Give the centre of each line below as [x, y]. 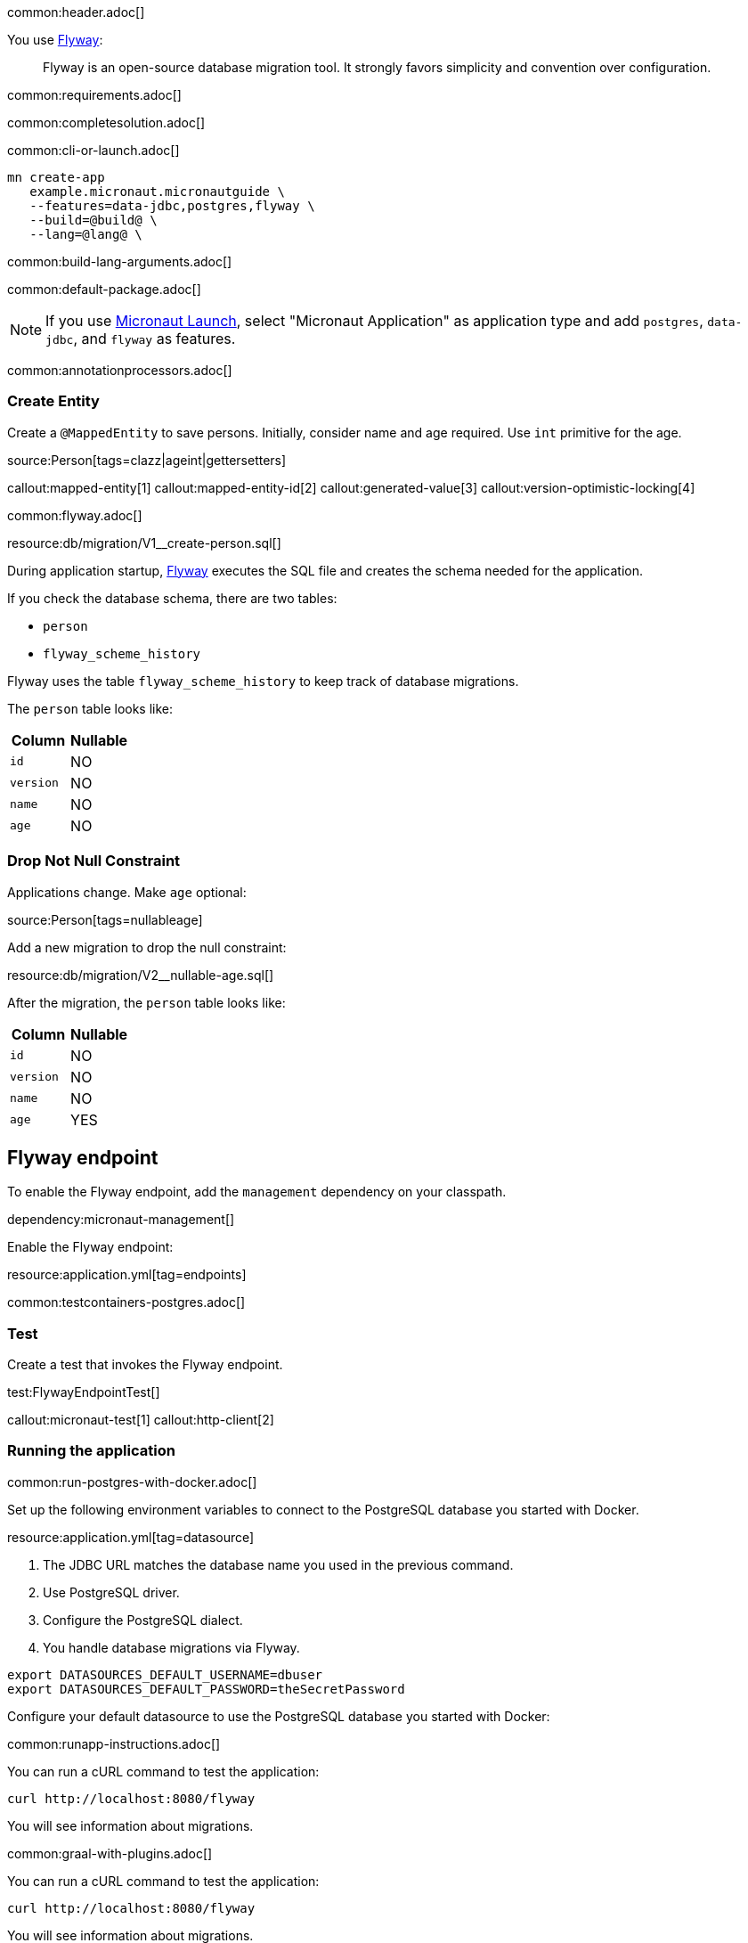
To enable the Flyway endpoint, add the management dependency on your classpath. [257, 1192]
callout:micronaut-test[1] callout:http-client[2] [141, 1420]
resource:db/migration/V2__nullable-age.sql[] [141, 975]
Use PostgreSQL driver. [111, 1592]
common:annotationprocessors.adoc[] [120, 370]
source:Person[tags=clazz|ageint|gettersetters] [147, 460]
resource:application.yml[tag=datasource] [131, 1537]
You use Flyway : [55, 40]
